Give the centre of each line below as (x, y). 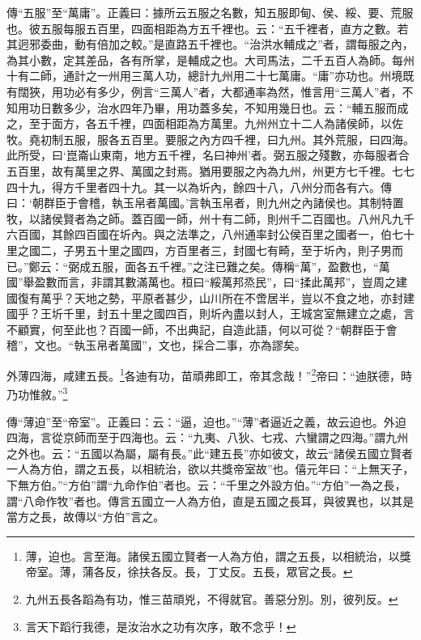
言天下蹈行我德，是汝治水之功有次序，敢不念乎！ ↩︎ (161, 626)
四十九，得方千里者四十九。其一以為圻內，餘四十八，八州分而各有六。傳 (199, 186)
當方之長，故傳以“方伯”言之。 (86, 517)
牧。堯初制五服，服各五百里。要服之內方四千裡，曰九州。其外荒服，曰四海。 (210, 139)
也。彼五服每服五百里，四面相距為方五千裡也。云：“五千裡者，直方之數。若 (208, 28)
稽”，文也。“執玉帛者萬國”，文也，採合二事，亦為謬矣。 (156, 345)
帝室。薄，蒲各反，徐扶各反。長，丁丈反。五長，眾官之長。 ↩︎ (189, 572)
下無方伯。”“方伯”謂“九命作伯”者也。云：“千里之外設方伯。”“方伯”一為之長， (206, 484)
